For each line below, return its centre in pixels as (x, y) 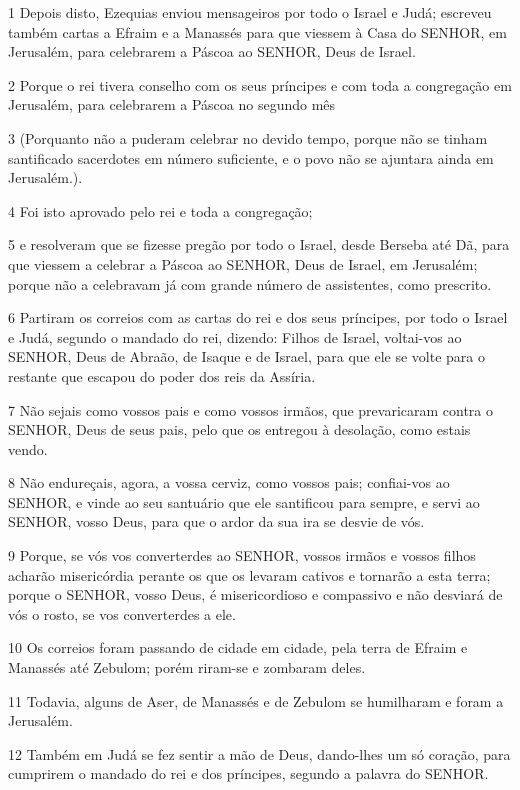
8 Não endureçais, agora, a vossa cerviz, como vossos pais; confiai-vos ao (229, 482)
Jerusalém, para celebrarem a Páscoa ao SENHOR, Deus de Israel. (212, 51)
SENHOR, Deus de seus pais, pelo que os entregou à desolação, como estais (239, 429)
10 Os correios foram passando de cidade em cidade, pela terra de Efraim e (238, 647)
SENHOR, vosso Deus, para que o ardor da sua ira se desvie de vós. (216, 521)
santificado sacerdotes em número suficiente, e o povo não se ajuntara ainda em (251, 157)
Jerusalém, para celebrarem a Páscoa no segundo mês (172, 104)
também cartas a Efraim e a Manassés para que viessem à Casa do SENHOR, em (257, 31)
